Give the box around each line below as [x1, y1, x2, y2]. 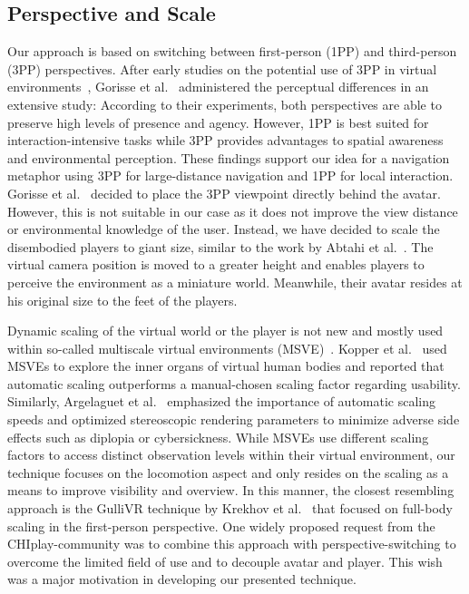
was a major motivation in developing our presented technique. [7, 570, 357, 589]
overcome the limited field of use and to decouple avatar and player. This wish [7, 551, 443, 570]
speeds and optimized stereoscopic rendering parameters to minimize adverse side [7, 410, 460, 429]
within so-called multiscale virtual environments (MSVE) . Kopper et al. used [7, 338, 447, 357]
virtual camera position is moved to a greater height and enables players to [7, 255, 425, 274]
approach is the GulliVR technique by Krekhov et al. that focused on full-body [7, 499, 453, 518]
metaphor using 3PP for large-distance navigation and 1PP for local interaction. [7, 166, 454, 185]
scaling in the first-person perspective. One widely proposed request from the [7, 516, 435, 535]
